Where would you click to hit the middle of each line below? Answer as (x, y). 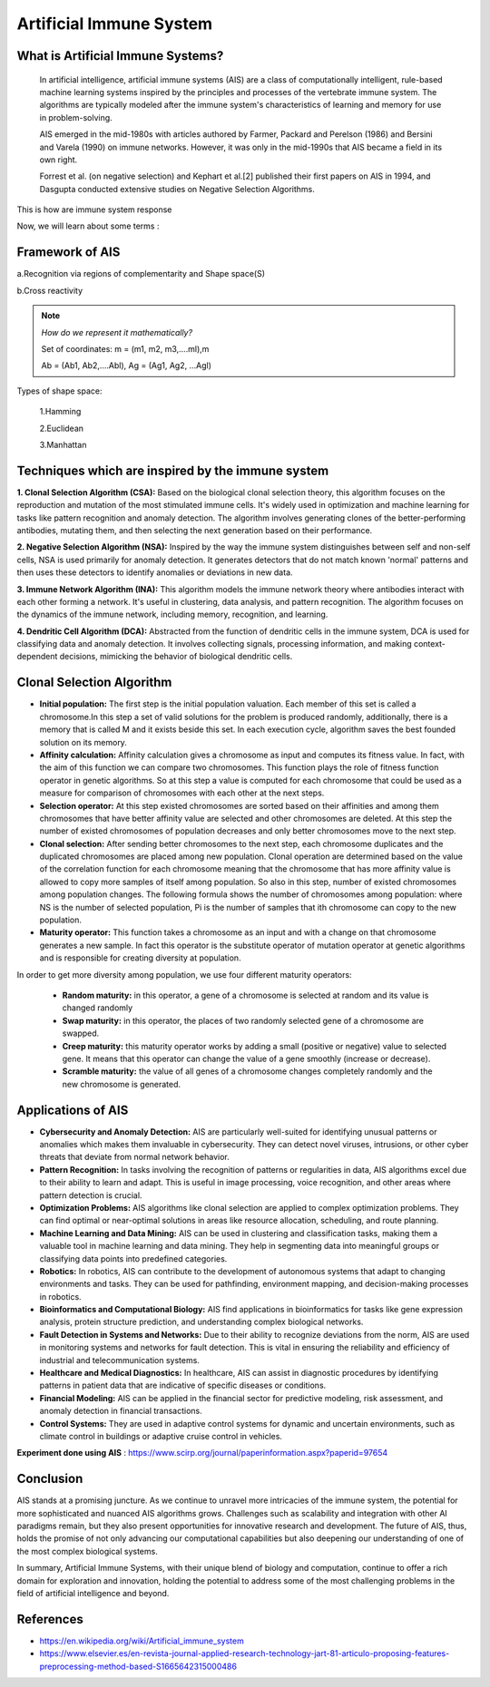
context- (430, 644)
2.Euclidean (62, 428)
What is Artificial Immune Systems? (120, 56)
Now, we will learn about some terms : (88, 226)
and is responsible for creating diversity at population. (140, 958)
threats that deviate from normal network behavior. (135, 1157)
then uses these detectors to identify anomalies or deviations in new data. (155, 572)
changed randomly (98, 1008)
